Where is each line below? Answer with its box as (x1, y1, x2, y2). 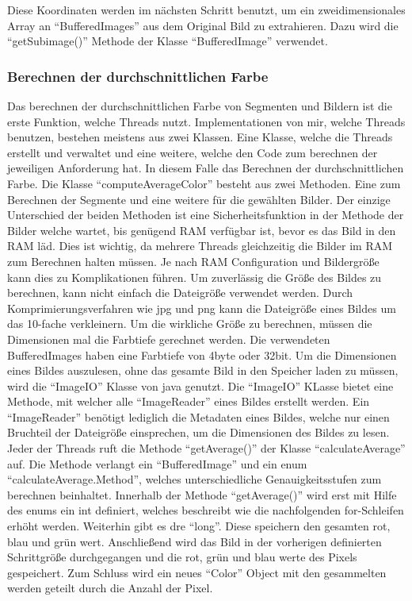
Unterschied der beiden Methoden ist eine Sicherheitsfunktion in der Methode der (7, 206, 404, 223)
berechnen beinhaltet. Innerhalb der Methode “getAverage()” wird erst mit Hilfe (7, 486, 397, 503)
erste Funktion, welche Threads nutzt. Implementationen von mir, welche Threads (7, 113, 406, 129)
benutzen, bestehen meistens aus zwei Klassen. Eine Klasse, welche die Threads (7, 129, 393, 145)
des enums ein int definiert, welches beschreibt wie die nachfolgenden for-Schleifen (7, 502, 404, 518)
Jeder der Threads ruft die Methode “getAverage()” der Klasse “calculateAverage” (7, 440, 406, 457)
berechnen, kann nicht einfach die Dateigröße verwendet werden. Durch (7, 284, 353, 301)
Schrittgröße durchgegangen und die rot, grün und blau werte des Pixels (7, 549, 357, 565)
